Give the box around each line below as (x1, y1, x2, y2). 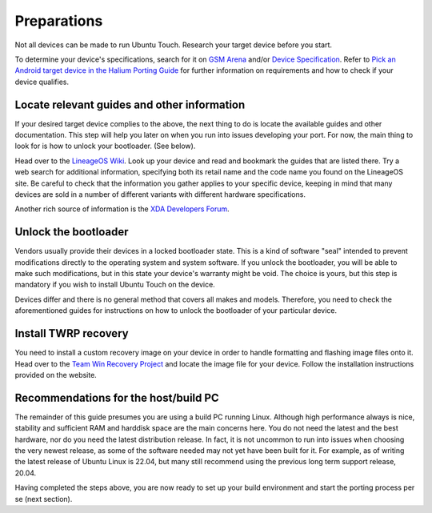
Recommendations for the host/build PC (14, 391, 219, 404)
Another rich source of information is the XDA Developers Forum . (14, 204, 230, 214)
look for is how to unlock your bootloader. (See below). (14, 141, 196, 151)
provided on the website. (14, 370, 98, 379)
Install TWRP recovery (14, 327, 129, 340)
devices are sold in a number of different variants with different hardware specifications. (14, 189, 306, 199)
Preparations (14, 12, 103, 30)
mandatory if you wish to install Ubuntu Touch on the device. (14, 280, 215, 290)
